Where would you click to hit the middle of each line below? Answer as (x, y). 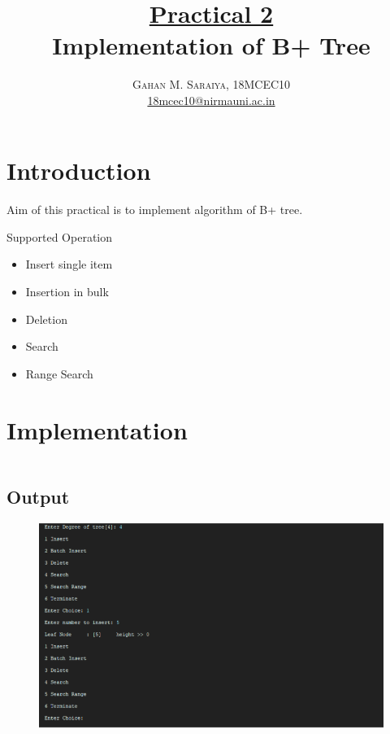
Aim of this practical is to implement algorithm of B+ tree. (155, 210)
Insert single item (69, 264)
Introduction (79, 170)
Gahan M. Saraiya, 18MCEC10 (211, 84)
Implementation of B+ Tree (211, 45)
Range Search (59, 373)
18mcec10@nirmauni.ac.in (211, 100)
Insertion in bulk (67, 292)
